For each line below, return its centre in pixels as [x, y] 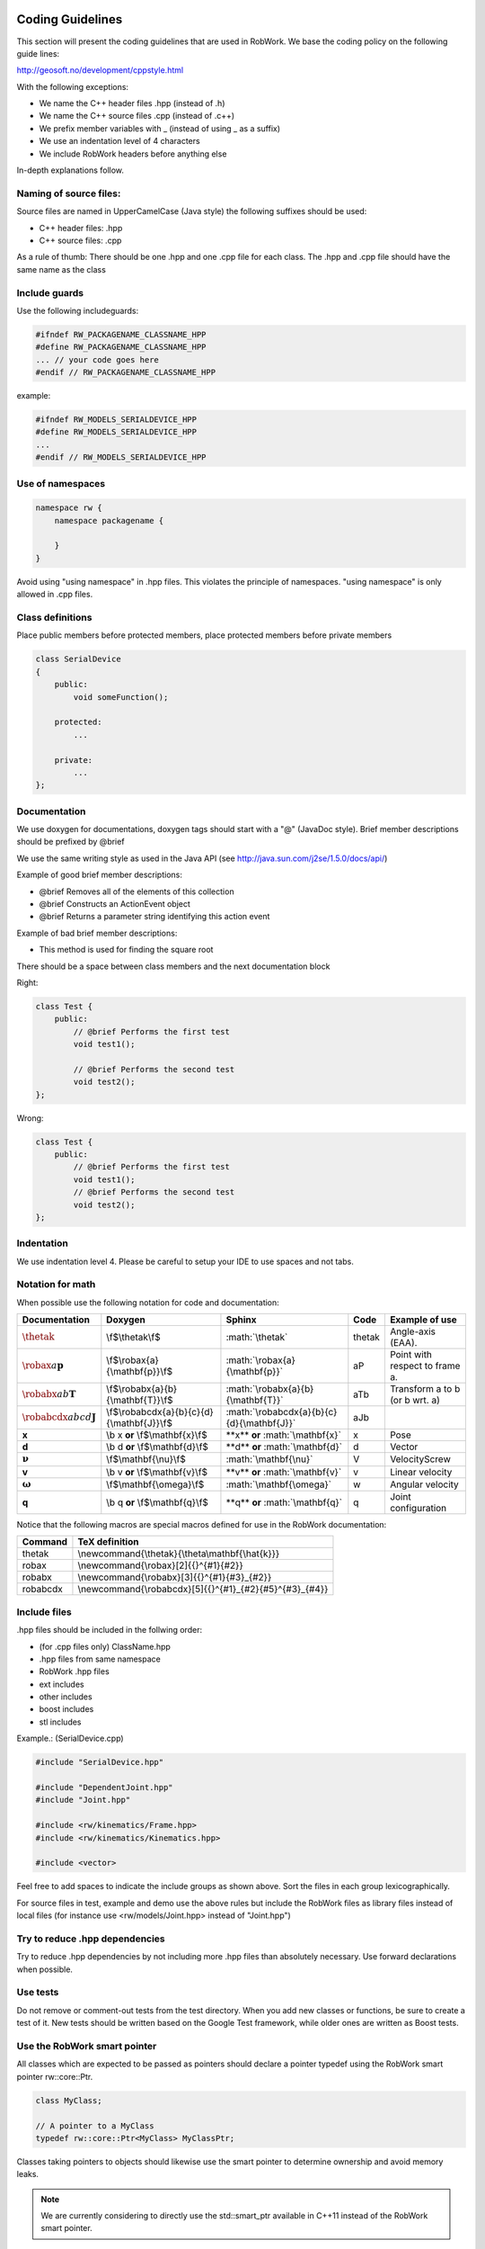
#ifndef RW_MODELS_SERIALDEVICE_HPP [116, 420]
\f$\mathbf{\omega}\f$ [155, 1484]
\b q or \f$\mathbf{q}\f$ [157, 1502]
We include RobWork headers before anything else [133, 154]
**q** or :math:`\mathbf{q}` [284, 1502]
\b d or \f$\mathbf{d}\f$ [157, 1447]
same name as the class [62, 269]
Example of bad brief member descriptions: [97, 933]
